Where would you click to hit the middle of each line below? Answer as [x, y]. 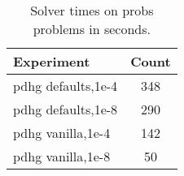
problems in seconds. [92, 29]
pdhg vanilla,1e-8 [62, 156]
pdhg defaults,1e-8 [66, 109]
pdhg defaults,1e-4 [66, 86]
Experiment [52, 61]
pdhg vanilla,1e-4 [62, 133]
